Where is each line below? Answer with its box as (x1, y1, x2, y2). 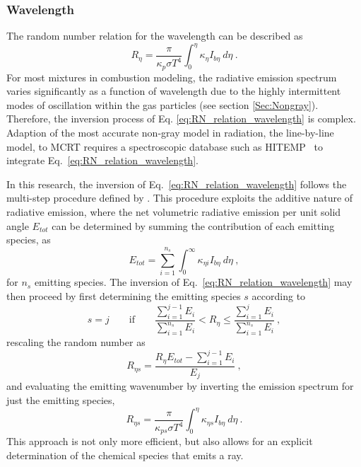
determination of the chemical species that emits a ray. (6, 448, 244, 463)
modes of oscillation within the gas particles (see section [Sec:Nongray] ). (6, 97, 319, 112)
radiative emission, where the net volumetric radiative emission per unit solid (6, 204, 341, 219)
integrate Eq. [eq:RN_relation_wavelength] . (6, 153, 199, 168)
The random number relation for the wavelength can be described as (6, 28, 303, 43)
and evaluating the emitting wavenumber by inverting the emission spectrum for (6, 379, 354, 393)
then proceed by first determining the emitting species (6, 288, 241, 303)
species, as (6, 232, 51, 247)
